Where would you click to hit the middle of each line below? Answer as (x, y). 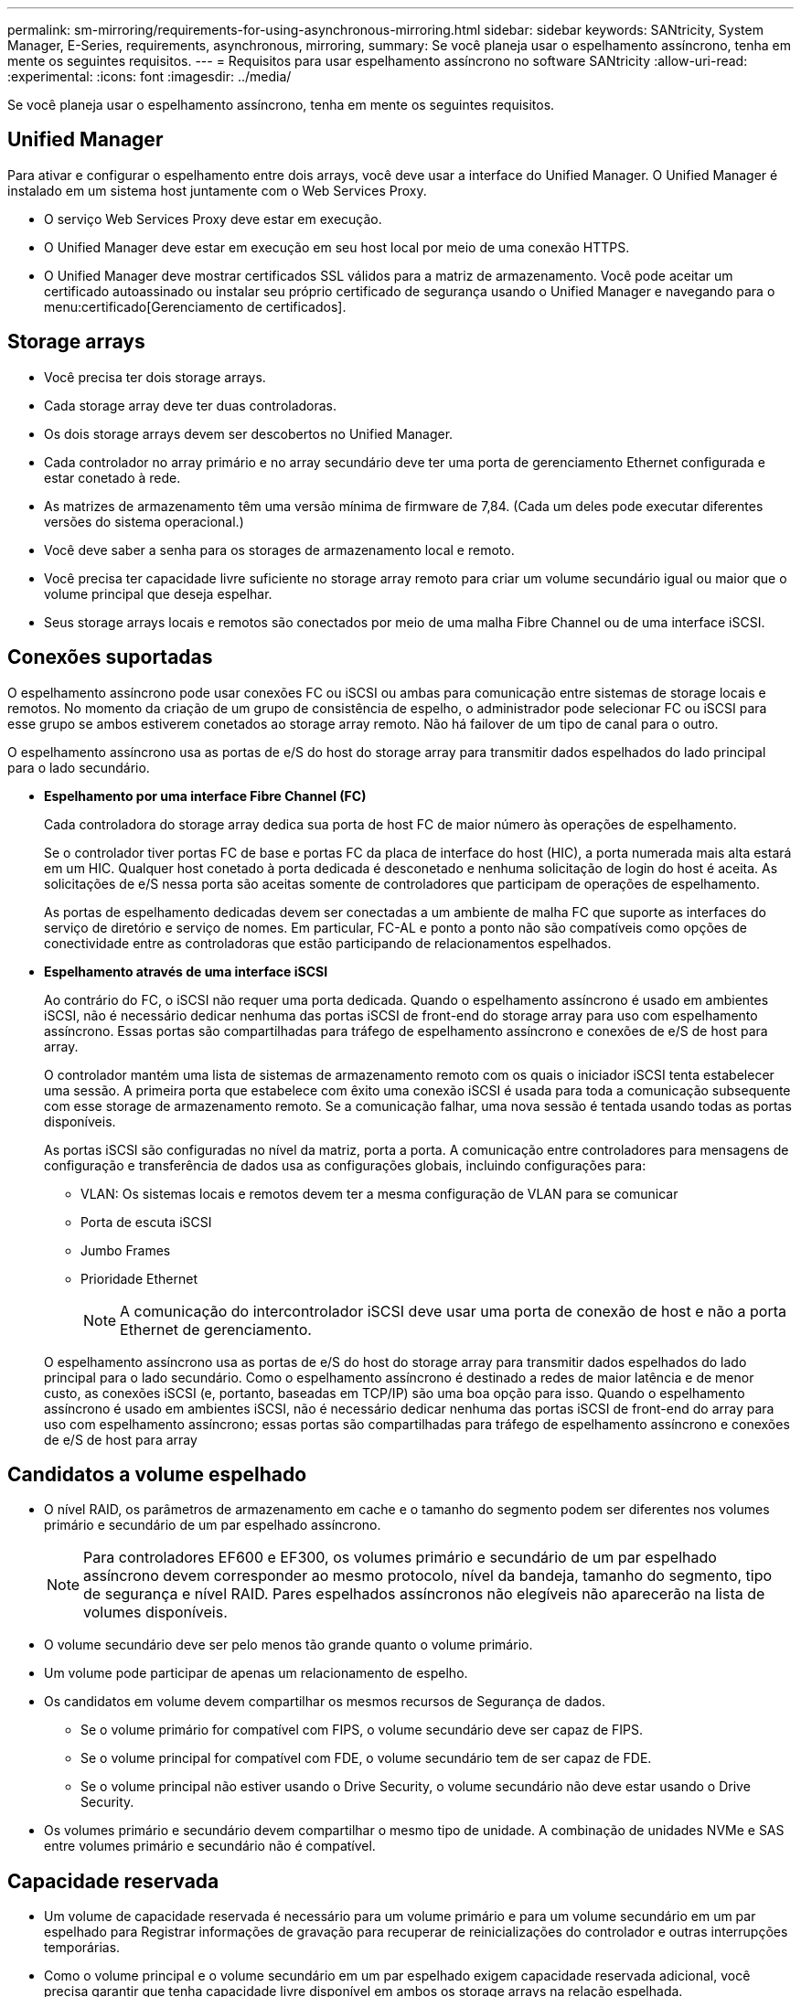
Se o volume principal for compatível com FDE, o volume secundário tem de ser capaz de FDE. (366, 1758)
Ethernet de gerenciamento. (216, 1329)
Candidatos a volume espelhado (157, 1474)
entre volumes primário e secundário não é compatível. (210, 1846)
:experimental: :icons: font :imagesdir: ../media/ (150, 76)
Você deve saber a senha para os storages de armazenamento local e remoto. (279, 550)
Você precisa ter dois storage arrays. (155, 377)
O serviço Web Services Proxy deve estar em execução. (213, 219)
